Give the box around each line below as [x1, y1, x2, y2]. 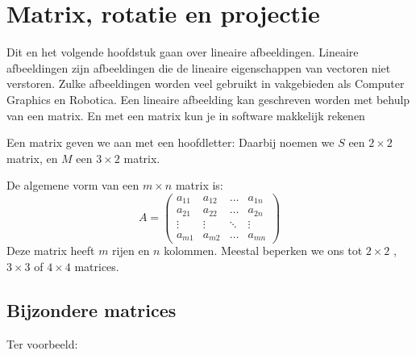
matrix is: [175, 177, 223, 194]
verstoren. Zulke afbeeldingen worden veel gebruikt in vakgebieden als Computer [6, 75, 405, 92]
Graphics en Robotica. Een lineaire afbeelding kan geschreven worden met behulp [6, 90, 410, 107]
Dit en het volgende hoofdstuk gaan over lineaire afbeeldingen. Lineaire [6, 44, 359, 61]
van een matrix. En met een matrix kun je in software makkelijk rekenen [6, 106, 365, 123]
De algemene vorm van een [6, 177, 139, 194]
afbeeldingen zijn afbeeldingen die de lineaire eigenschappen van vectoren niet [6, 59, 391, 76]
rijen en [112, 242, 150, 259]
